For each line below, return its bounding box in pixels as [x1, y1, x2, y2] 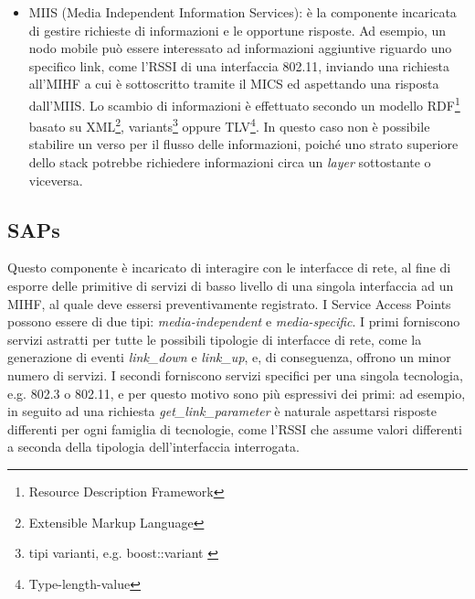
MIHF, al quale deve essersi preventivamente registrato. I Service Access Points [7, 294, 451, 313]
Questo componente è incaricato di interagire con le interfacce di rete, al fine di [7, 258, 451, 277]
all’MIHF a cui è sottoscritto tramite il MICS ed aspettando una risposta [28, 74, 439, 93]
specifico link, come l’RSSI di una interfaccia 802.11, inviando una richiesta [28, 56, 449, 75]
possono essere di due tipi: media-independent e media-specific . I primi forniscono [7, 312, 460, 331]
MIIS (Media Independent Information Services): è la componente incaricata [28, 3, 457, 21]
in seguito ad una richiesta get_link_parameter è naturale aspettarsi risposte [7, 401, 438, 421]
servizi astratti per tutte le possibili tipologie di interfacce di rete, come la [7, 329, 422, 348]
